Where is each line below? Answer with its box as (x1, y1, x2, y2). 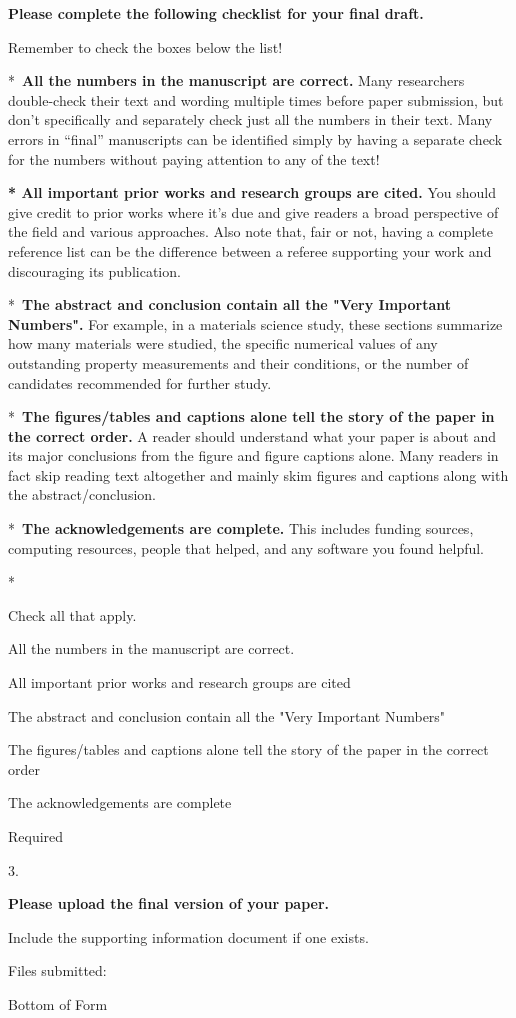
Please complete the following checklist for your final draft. (8, 3, 424, 23)
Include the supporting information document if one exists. (8, 926, 369, 947)
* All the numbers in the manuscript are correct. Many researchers (8, 70, 465, 91)
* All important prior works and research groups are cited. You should (8, 182, 496, 203)
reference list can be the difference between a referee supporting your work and (8, 240, 492, 261)
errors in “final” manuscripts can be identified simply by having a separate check (8, 128, 503, 149)
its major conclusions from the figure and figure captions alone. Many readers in (8, 445, 499, 466)
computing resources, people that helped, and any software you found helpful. (8, 537, 485, 558)
